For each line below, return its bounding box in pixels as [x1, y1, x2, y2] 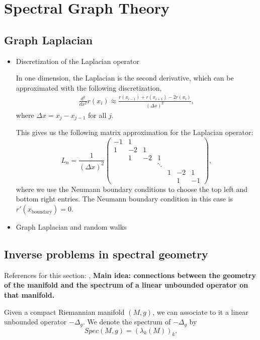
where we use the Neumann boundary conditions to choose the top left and [16, 183, 248, 194]
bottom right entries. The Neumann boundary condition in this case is [16, 193, 233, 204]
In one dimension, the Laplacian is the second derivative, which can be [16, 73, 234, 83]
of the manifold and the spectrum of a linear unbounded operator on [4, 280, 248, 290]
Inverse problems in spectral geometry [4, 246, 208, 262]
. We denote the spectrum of [82, 316, 171, 327]
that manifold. [4, 290, 55, 300]
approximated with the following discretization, [16, 82, 162, 93]
